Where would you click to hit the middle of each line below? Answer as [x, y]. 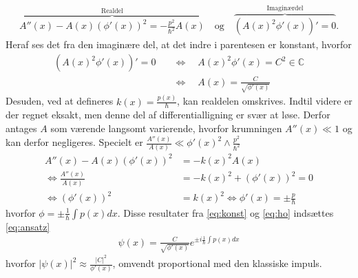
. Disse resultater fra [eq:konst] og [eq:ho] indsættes [225, 212]
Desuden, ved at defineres [60, 101]
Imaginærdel [285, 8]
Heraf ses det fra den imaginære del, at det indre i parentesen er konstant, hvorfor [179, 44]
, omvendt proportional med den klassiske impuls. [217, 263]
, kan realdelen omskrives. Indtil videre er [265, 101]
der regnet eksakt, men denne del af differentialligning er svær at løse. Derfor [168, 115]
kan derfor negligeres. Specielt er [74, 142]
